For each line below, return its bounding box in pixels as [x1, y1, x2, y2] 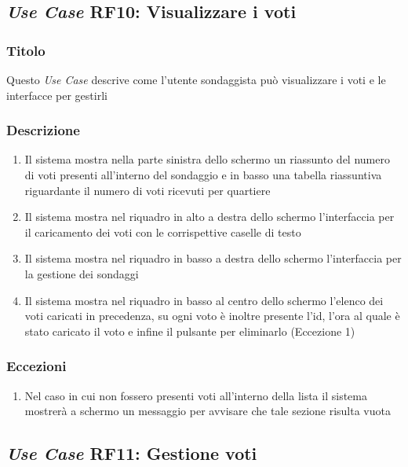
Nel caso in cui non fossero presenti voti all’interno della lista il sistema [24, 387, 367, 403]
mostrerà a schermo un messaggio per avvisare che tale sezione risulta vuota [24, 403, 391, 419]
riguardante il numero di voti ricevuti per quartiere [24, 182, 271, 198]
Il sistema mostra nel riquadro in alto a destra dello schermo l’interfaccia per [24, 208, 395, 225]
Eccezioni [6, 356, 67, 376]
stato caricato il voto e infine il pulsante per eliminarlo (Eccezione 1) [24, 322, 355, 339]
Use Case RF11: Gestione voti [6, 441, 257, 465]
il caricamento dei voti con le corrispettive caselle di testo [24, 223, 301, 240]
